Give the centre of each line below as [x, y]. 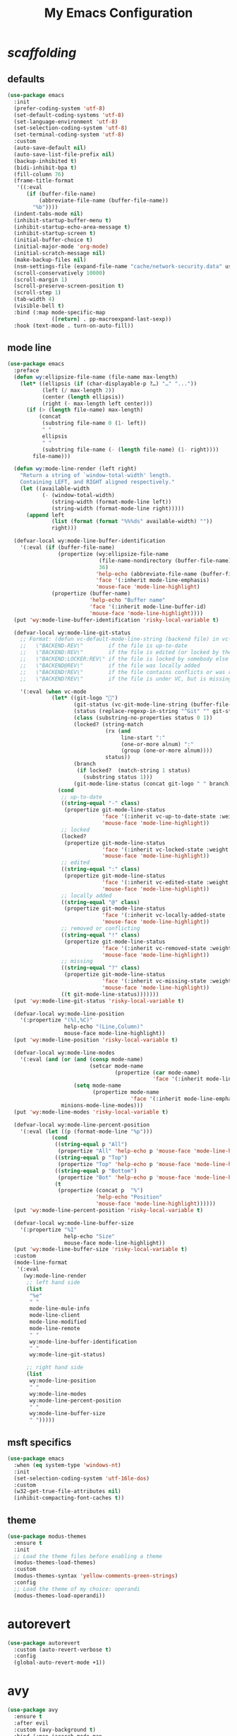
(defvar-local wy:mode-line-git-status [72, 633]
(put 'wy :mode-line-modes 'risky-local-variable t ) [91, 1112]
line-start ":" [143, 738]
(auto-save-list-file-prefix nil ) [64, 154]
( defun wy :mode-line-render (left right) [75, 469]
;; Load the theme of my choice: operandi [77, 1589]
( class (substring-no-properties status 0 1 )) [143, 718]
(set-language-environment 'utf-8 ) [66, 122]
